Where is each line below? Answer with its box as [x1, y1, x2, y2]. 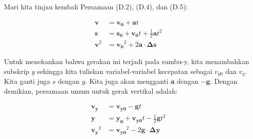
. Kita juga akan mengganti [85, 76, 169, 86]
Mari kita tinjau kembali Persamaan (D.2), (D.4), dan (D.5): [4, 1, 188, 11]
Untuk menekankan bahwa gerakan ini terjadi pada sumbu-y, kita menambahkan [4, 56, 250, 67]
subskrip [4, 66, 30, 76]
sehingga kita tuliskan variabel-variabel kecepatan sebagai [37, 66, 212, 76]
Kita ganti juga [4, 76, 50, 86]
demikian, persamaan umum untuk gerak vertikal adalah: [4, 85, 178, 96]
